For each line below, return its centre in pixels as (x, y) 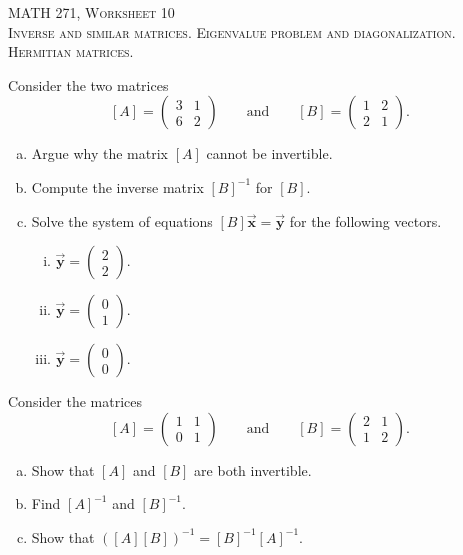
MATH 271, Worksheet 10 (91, 12)
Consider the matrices (75, 401)
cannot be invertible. (269, 153)
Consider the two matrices (88, 84)
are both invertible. (253, 469)
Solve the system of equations (122, 220)
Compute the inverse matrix (117, 186)
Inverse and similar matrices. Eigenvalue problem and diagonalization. (232, 31)
